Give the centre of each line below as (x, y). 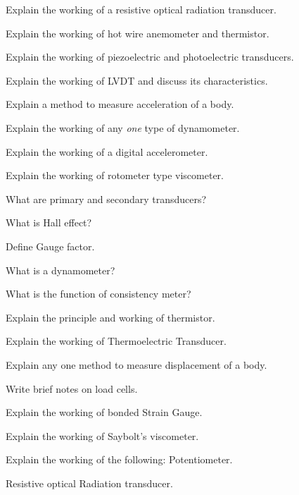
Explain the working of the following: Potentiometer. (119, 459)
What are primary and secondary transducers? (106, 198)
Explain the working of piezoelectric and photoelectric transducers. (150, 57)
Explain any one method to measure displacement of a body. (136, 364)
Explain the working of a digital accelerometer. (107, 151)
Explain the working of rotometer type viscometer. (115, 175)
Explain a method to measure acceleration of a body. (120, 104)
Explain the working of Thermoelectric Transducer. (116, 341)
